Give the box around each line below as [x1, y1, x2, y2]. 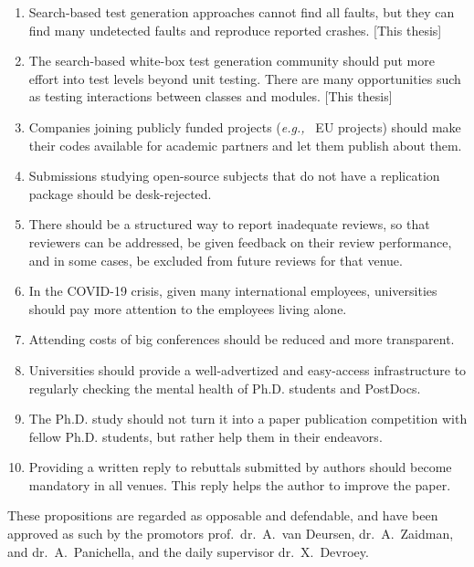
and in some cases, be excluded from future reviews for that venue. [28, 250, 403, 269]
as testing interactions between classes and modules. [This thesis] [28, 87, 393, 106]
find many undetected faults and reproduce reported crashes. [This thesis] [28, 20, 442, 39]
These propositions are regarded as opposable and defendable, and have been [7, 506, 438, 525]
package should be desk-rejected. [28, 184, 212, 203]
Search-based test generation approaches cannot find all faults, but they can [28, 3, 455, 21]
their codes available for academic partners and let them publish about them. [28, 135, 462, 154]
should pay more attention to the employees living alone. [28, 299, 347, 318]
